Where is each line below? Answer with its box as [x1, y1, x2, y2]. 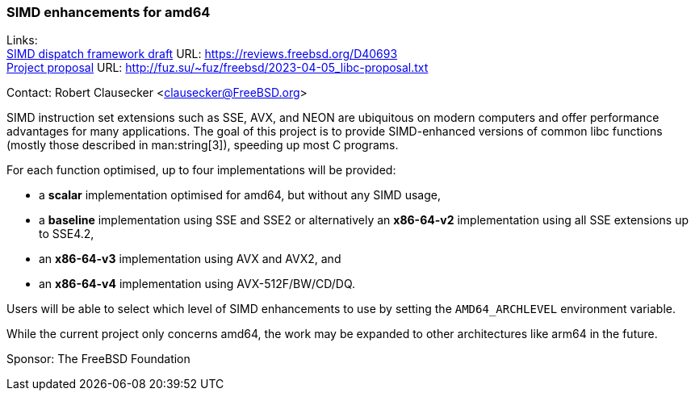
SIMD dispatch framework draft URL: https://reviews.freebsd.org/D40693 [6, 47, 398, 61]
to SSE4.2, [39, 227, 94, 241]
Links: [6, 33, 38, 48]
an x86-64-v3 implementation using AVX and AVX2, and [39, 252, 341, 266]
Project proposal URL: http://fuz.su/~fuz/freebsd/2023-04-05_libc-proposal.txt [6, 61, 429, 75]
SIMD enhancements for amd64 [6, 4, 211, 20]
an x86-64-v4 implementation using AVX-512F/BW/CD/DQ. [39, 277, 356, 291]
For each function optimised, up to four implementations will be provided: [6, 163, 396, 178]
